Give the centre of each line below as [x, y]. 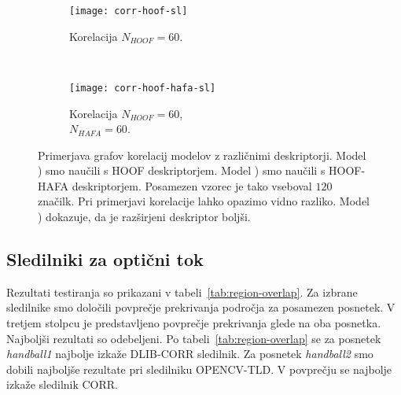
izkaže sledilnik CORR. [63, 384]
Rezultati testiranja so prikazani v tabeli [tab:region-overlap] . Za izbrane [182, 292]
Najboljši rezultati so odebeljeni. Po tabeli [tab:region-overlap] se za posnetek [194, 338]
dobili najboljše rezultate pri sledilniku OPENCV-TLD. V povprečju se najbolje [199, 369]
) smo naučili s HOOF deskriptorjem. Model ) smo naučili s [182, 170]
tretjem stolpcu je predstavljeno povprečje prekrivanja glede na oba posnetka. [194, 323]
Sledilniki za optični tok [105, 259]
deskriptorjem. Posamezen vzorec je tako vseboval [192, 185]
